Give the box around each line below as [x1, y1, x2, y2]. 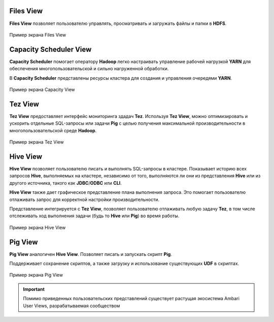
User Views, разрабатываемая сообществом [23, 303, 120, 309]
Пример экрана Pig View [9, 272, 63, 278]
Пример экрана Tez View [9, 139, 64, 145]
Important [23, 286, 45, 292]
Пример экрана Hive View [9, 224, 66, 230]
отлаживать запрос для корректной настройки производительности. [9, 196, 160, 202]
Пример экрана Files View [9, 32, 66, 38]
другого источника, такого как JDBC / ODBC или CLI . [9, 180, 122, 186]
